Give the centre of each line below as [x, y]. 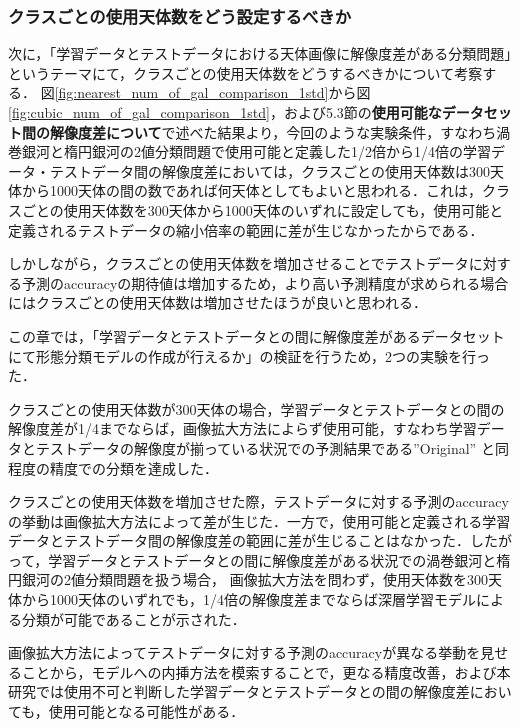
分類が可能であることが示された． [133, 618]
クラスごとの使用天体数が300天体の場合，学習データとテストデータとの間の [256, 408]
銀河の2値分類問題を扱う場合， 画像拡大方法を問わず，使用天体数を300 [254, 579]
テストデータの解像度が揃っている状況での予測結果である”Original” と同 [272, 447]
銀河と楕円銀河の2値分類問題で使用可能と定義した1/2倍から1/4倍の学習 [256, 151]
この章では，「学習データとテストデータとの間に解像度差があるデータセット [256, 335]
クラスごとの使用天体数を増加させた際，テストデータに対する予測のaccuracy [258, 501]
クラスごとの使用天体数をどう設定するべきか [180, 15]
